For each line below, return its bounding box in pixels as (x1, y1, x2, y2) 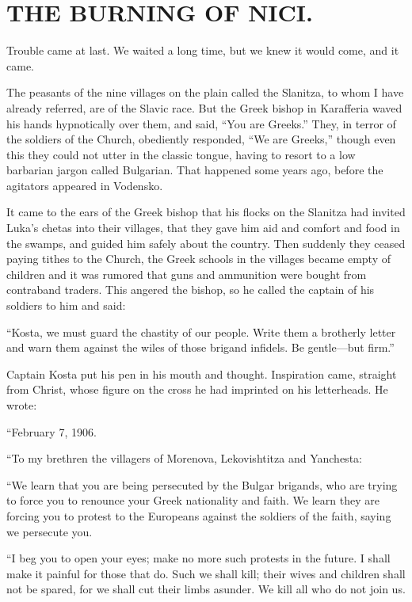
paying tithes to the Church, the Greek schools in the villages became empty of (6, 250, 391, 267)
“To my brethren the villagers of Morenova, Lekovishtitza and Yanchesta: (6, 450, 362, 467)
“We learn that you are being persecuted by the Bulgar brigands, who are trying (6, 476, 398, 493)
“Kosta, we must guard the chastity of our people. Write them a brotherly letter (6, 323, 396, 340)
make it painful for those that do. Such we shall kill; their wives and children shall (6, 565, 406, 581)
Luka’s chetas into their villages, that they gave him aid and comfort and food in (6, 219, 400, 236)
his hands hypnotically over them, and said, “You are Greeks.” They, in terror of (6, 115, 396, 131)
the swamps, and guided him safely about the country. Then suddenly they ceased (6, 234, 406, 251)
